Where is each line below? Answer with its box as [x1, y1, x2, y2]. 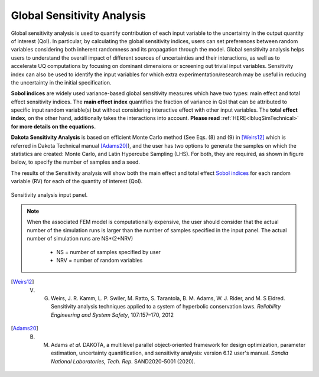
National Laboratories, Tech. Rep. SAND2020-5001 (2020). [51, 357, 196, 365]
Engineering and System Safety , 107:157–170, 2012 [51, 311, 174, 318]
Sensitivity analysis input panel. [11, 191, 88, 198]
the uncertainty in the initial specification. [11, 79, 112, 86]
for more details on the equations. [11, 123, 96, 130]
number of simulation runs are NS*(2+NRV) [27, 235, 134, 242]
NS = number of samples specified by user [56, 248, 161, 255]
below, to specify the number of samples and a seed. [11, 158, 140, 165]
